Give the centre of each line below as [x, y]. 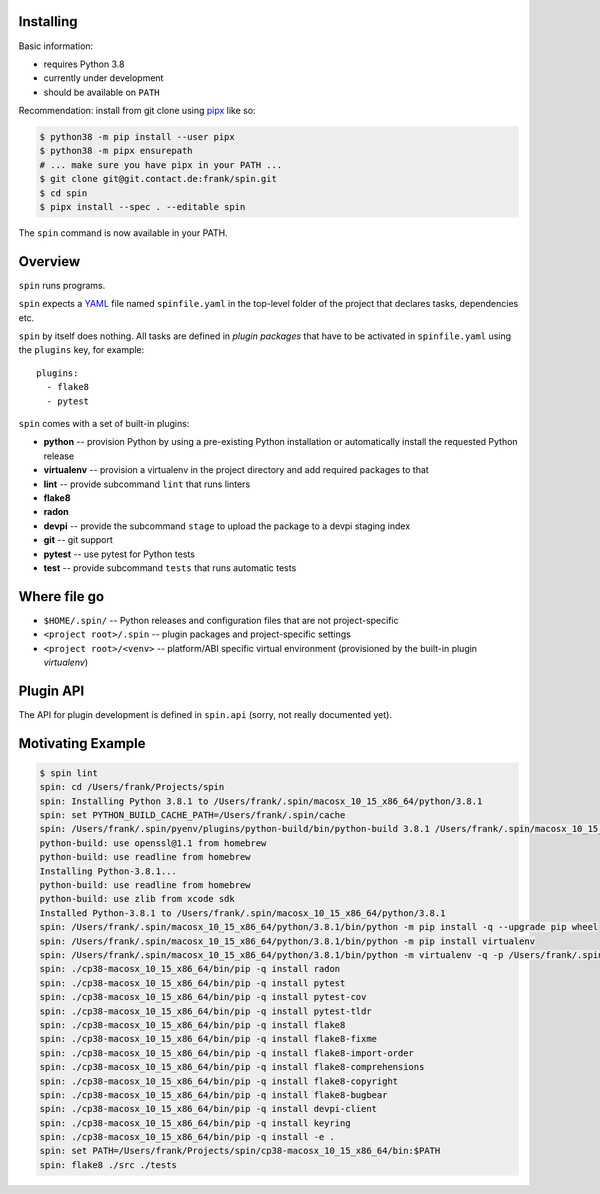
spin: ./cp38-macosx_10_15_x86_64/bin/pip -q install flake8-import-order [227, 1053]
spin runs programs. [62, 285]
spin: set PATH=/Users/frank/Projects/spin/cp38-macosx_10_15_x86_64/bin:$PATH [240, 1151]
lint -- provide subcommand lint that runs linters [147, 484]
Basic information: [56, 46]
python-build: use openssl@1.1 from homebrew [153, 843]
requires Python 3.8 [84, 64]
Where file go [61, 596]
